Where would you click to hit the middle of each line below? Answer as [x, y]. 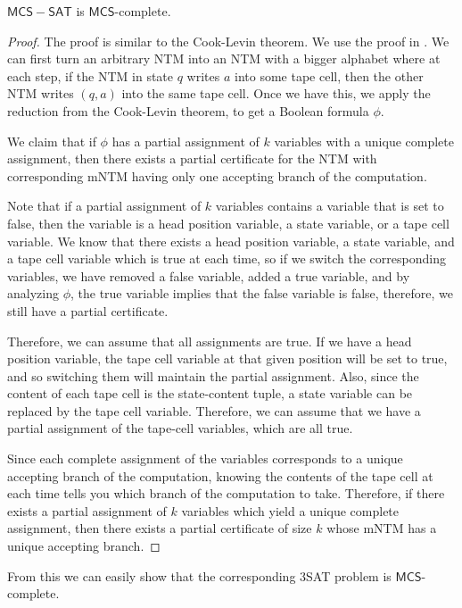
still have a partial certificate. [88, 310]
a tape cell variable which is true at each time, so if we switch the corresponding [227, 258]
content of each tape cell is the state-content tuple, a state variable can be [210, 393]
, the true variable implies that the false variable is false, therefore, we [262, 293]
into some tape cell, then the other [329, 75]
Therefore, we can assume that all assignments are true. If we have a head [210, 341]
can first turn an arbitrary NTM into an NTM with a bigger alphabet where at [224, 58]
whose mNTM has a [382, 528]
